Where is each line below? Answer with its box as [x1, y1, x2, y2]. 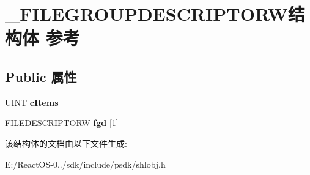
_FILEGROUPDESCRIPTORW [5, 1, 288, 26]
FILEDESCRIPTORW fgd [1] [5, 116, 119, 129]
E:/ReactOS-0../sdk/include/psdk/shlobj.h [5, 157, 166, 170]
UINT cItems [5, 95, 59, 108]
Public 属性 [5, 67, 77, 86]
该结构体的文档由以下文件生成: [5, 136, 127, 149]
